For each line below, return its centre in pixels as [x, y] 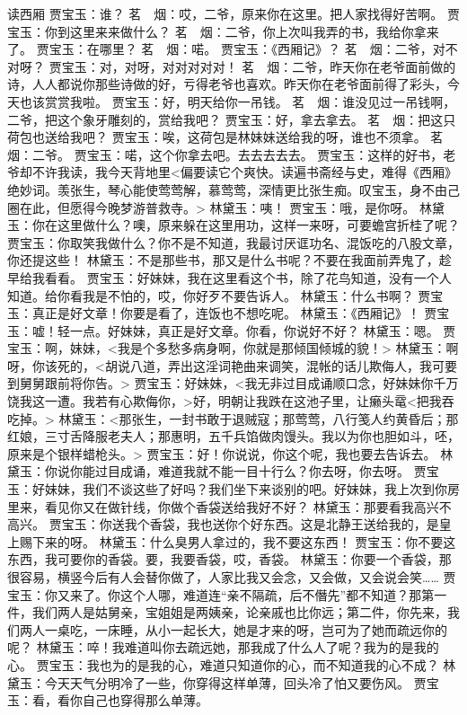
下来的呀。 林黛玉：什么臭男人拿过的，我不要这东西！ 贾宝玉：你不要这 [244, 541]
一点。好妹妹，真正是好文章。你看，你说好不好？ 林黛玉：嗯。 [254, 330]
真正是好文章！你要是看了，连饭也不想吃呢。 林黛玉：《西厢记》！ [226, 313]
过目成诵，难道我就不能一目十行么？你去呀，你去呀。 [252, 471]
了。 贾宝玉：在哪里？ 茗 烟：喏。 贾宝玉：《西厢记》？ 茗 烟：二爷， [220, 49]
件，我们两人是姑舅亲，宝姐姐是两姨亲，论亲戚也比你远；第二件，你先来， [227, 612]
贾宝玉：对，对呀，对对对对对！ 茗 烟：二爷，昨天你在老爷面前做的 [252, 66]
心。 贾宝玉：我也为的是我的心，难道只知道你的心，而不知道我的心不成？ [223, 664]
